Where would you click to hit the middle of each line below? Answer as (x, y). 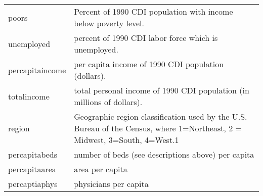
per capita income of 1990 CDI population (149, 64)
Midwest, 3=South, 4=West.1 (126, 140)
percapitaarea (32, 169)
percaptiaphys (33, 184)
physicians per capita (111, 184)
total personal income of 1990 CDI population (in (162, 90)
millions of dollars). (108, 102)
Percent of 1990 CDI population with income (154, 11)
